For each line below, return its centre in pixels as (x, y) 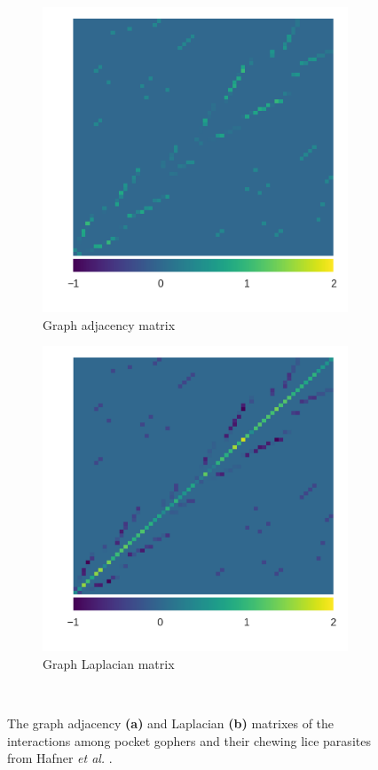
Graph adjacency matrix (109, 324)
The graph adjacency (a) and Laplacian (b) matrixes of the (171, 723)
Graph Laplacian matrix (109, 663)
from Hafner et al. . (60, 758)
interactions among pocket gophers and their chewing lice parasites (189, 740)
